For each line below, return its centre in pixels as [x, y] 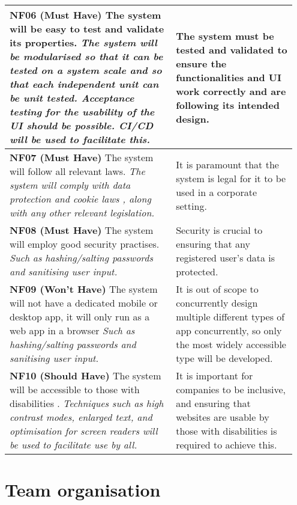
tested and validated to [232, 49]
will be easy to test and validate [87, 29]
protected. [197, 271]
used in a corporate [217, 192]
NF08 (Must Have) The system [82, 230]
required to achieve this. [226, 445]
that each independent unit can [84, 84]
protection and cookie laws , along [80, 199]
